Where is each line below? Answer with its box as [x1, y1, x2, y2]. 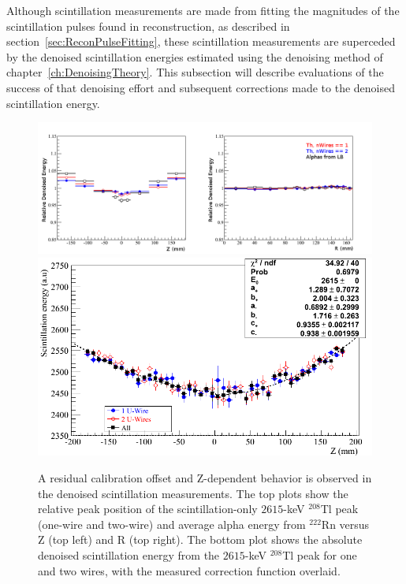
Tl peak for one [282, 547, 357, 563]
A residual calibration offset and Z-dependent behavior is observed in [38, 470, 372, 486]
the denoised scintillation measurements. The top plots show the [38, 485, 348, 501]
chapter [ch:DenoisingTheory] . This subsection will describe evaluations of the [6, 64, 384, 80]
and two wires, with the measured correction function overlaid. [38, 562, 341, 578]
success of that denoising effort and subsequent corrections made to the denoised [6, 79, 396, 95]
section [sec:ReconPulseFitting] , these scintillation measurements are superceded [6, 33, 396, 50]
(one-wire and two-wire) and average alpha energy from [38, 515, 306, 532]
